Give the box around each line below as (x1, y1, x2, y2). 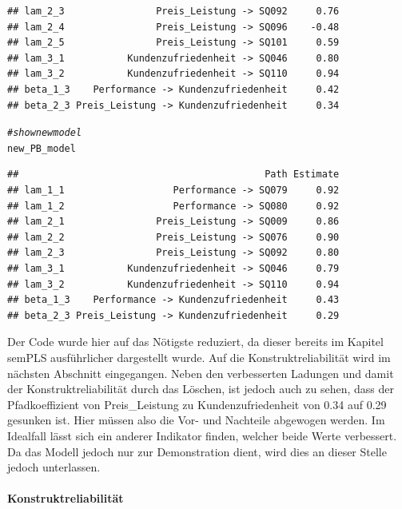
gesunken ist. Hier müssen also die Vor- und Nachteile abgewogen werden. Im (7, 412, 385, 428)
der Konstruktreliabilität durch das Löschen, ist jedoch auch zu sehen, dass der (7, 380, 394, 397)
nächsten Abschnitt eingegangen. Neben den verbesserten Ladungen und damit (7, 364, 394, 381)
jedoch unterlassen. (7, 459, 101, 475)
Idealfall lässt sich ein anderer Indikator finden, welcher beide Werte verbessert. (7, 427, 397, 443)
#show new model (7, 127, 82, 139)
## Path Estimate (7, 169, 340, 181)
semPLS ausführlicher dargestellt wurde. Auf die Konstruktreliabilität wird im (7, 349, 391, 365)
